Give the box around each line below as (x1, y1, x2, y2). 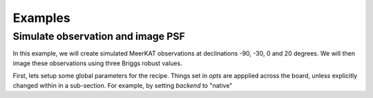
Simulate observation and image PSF (12, 30, 186, 42)
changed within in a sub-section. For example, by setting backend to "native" (12, 81, 233, 89)
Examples (12, 10, 70, 25)
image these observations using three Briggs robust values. (12, 59, 182, 67)
